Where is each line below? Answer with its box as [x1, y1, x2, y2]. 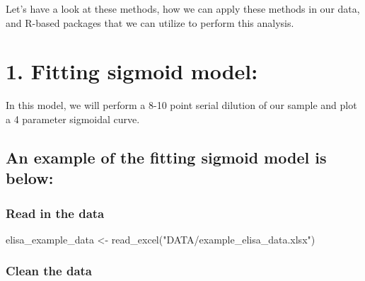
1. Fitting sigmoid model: [6, 57, 258, 86]
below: [6, 167, 54, 189]
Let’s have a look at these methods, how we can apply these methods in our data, [6, 1, 360, 16]
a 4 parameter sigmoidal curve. [6, 111, 140, 126]
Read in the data [6, 204, 105, 222]
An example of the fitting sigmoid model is [6, 146, 327, 168]
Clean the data [6, 262, 93, 280]
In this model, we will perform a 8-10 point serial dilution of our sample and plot [6, 98, 357, 113]
